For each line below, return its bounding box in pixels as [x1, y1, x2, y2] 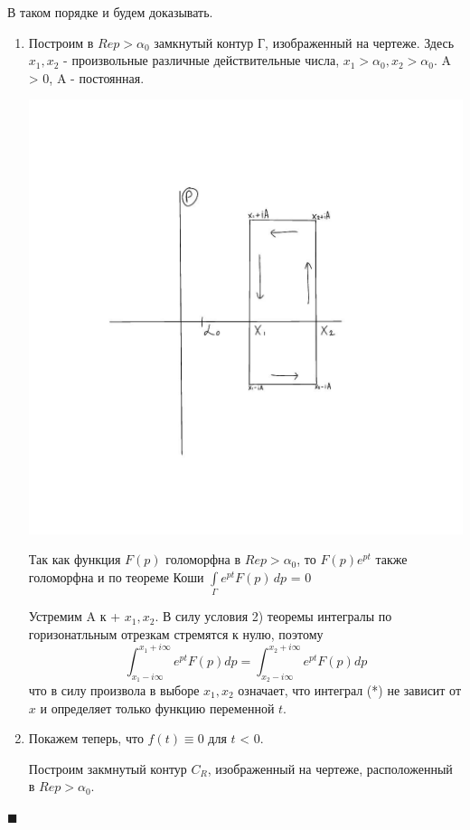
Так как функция [28, 550, 121, 569]
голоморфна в [165, 550, 241, 569]
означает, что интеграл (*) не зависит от [238, 680, 462, 699]
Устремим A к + [28, 607, 121, 626]
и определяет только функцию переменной [40, 698, 275, 717]
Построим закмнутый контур [28, 759, 187, 778]
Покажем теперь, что [28, 729, 144, 748]
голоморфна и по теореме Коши [28, 567, 204, 586]
